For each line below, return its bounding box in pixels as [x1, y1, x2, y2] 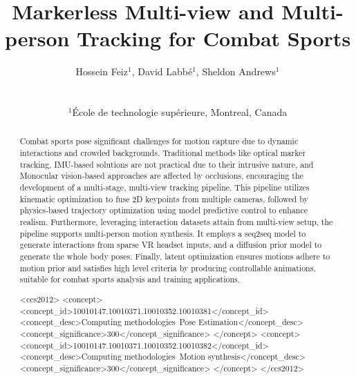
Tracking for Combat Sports [77, 24, 351, 52]
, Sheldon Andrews [196, 64, 276, 79]
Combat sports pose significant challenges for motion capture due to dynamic [19, 135, 299, 147]
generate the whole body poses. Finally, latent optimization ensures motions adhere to [19, 251, 330, 262]
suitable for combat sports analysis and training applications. [19, 273, 241, 285]
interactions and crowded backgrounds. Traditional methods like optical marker [19, 147, 306, 159]
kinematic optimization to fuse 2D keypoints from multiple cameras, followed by [19, 193, 308, 204]
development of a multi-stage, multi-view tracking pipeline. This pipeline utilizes [19, 182, 310, 193]
